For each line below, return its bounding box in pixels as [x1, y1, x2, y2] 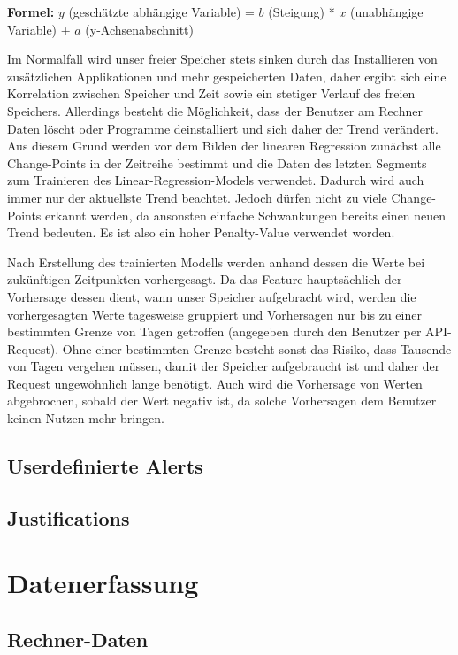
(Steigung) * [268, 3, 335, 20]
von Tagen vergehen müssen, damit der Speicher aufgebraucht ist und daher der [7, 357, 440, 375]
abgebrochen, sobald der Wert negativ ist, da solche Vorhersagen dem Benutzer [7, 391, 437, 410]
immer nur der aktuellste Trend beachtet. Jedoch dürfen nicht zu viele [7, 188, 387, 206]
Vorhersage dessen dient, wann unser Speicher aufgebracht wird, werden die [7, 287, 416, 305]
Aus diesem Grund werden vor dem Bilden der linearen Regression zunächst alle [7, 136, 441, 155]
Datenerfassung [7, 565, 199, 601]
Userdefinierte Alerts [7, 452, 203, 480]
